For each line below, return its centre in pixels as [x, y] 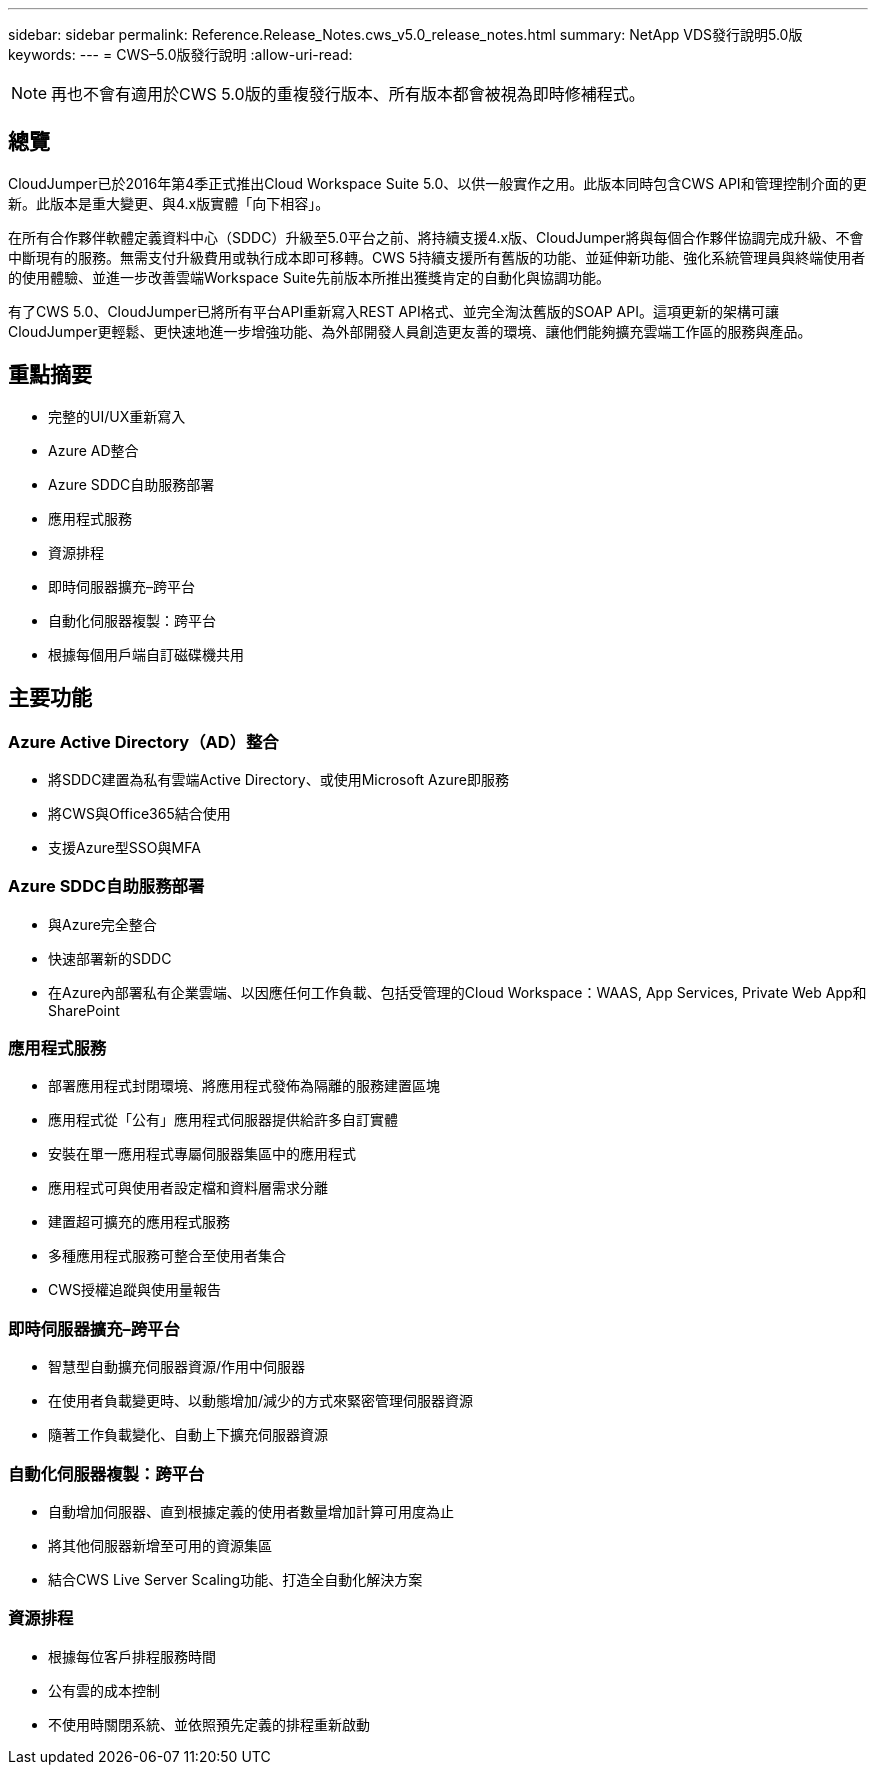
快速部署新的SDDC [110, 958]
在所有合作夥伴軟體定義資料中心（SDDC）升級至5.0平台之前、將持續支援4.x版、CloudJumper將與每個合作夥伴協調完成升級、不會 [436, 237]
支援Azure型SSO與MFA [124, 847]
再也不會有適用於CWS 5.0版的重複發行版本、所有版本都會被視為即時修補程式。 [348, 94]
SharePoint [84, 1010]
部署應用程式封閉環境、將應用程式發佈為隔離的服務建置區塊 [244, 1086]
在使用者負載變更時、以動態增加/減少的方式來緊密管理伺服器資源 [261, 1401]
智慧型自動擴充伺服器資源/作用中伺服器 [177, 1367]
